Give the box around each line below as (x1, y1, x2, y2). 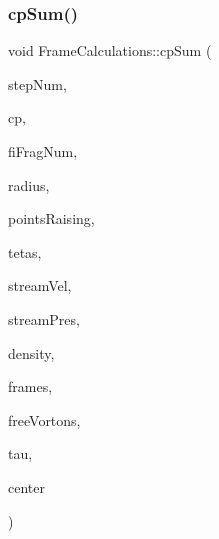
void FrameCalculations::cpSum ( (8, 40, 212, 61)
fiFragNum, (8, 141, 78, 161)
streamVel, (8, 275, 72, 296)
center (8, 476, 45, 497)
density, (8, 342, 55, 363)
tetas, (8, 241, 42, 262)
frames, (8, 376, 53, 397)
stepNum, (8, 73, 67, 94)
